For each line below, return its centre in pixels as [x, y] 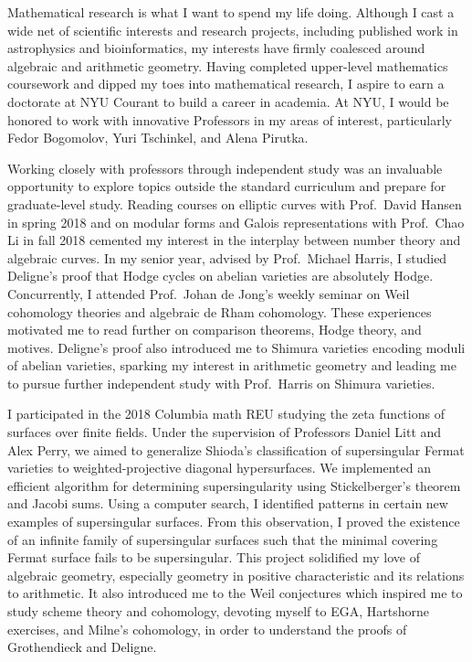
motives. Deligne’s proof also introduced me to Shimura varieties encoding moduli [236, 347]
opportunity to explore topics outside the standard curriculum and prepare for [227, 186]
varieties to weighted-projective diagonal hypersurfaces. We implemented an [219, 468]
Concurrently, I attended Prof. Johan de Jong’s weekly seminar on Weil [209, 293]
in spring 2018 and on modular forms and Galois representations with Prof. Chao [236, 222]
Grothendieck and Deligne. [82, 647]
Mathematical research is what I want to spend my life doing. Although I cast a [231, 12]
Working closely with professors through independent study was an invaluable [225, 168]
